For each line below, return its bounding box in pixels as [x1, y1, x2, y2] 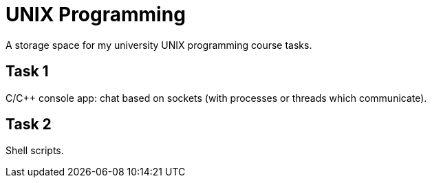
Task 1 [6, 63, 49, 80]
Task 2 [6, 116, 52, 133]
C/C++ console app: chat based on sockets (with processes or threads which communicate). [6, 91, 427, 104]
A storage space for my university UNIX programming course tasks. [6, 39, 312, 51]
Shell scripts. [6, 144, 64, 157]
